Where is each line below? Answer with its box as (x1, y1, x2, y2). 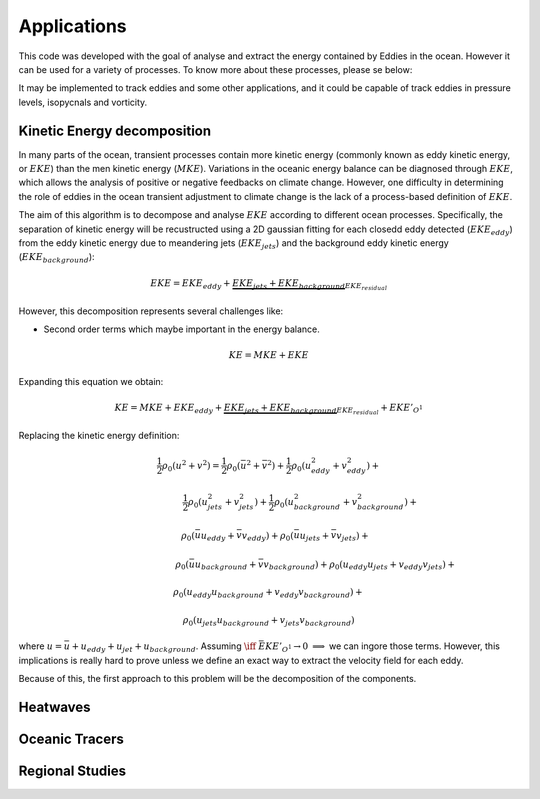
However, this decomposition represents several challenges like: (18, 305, 284, 317)
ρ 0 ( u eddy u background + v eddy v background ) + (173, 586, 363, 600)
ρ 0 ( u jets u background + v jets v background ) (182, 614, 355, 628)
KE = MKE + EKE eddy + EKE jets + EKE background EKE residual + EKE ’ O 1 (114, 401, 424, 417)
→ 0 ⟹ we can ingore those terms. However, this (293, 640, 500, 652)
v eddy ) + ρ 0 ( (241, 530, 294, 544)
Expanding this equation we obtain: (18, 375, 164, 387)
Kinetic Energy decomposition (18, 122, 212, 139)
